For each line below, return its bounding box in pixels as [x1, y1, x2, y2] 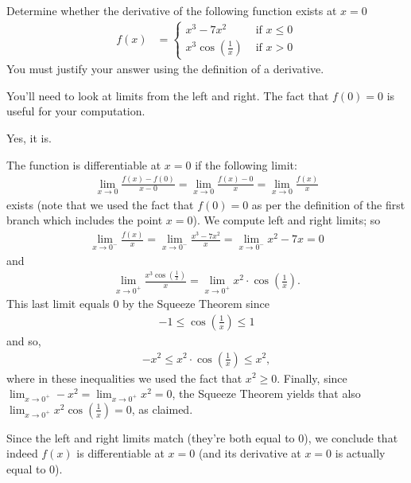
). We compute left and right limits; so [192, 212, 381, 228]
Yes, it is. [6, 130, 52, 146]
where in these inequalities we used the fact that [6, 369, 242, 386]
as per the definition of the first [251, 196, 405, 212]
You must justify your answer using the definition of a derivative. [6, 60, 324, 77]
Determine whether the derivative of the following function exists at [6, 2, 337, 18]
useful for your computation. [6, 103, 145, 119]
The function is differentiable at [6, 156, 161, 173]
